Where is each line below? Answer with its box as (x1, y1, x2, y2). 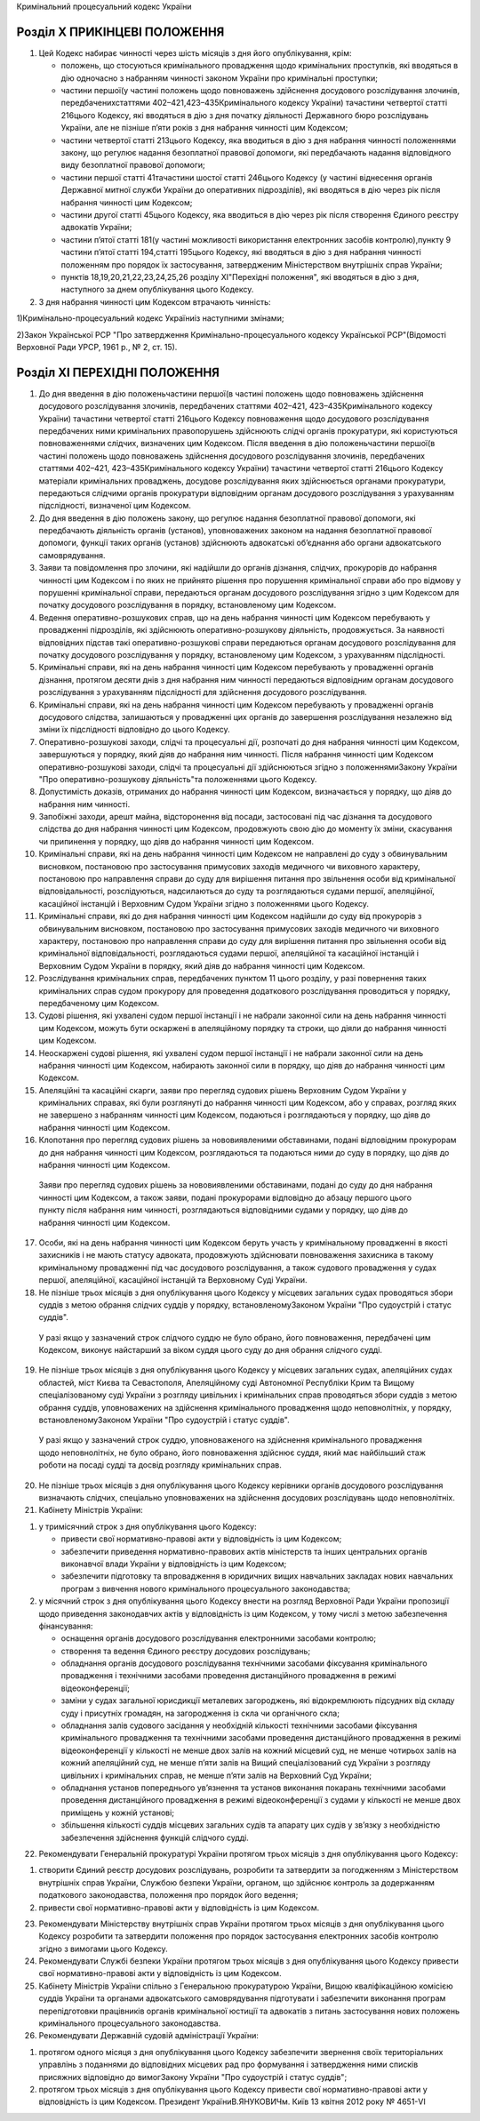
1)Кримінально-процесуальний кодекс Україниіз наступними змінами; (16, 313, 284, 324)
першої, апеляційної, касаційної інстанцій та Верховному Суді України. (38, 1275, 308, 1285)
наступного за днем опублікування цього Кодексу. (60, 284, 254, 295)
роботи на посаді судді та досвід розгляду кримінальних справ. (38, 1460, 282, 1470)
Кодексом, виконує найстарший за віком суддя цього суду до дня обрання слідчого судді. (38, 1345, 382, 1356)
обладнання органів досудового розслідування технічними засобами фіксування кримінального (60, 1658, 428, 1669)
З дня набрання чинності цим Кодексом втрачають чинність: (38, 296, 271, 307)
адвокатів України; (60, 222, 132, 233)
